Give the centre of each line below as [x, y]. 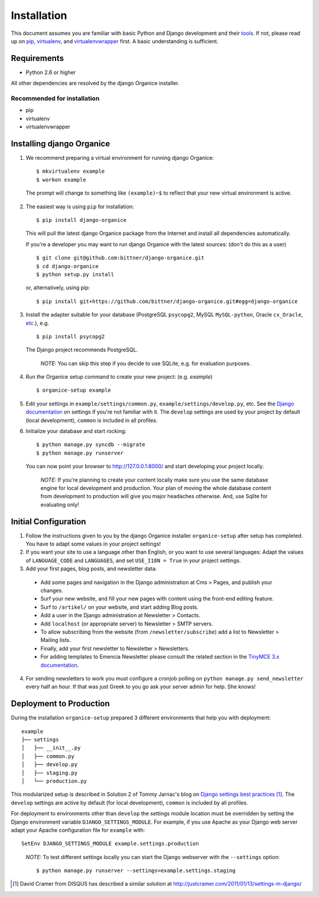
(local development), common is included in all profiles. [92, 420]
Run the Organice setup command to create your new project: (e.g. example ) [119, 377]
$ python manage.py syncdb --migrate [91, 445]
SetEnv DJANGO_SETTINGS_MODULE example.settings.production [110, 844]
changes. [52, 591]
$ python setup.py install [75, 274]
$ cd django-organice [67, 266]
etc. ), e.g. [38, 323]
